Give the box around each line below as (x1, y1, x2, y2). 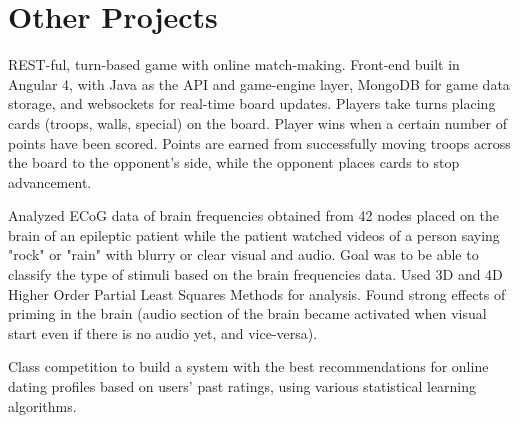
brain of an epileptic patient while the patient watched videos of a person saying (8, 224, 500, 245)
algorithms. (8, 395, 77, 416)
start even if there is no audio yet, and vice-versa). (8, 322, 318, 343)
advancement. (8, 171, 92, 192)
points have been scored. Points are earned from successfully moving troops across (8, 132, 511, 153)
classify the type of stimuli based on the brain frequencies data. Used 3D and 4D (8, 264, 503, 285)
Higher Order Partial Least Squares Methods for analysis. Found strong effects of (8, 283, 506, 304)
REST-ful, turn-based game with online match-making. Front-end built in (8, 54, 460, 75)
